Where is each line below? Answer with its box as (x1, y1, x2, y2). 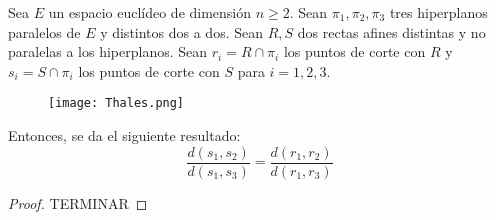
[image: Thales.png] (48, 96, 185, 111)
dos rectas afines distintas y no (297, 21, 486, 42)
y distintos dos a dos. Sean (100, 21, 263, 42)
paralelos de (8, 21, 81, 42)
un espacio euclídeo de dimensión (48, 2, 252, 22)
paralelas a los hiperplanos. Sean (8, 41, 208, 62)
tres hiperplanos (389, 2, 488, 22)
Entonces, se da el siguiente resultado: (8, 125, 241, 146)
